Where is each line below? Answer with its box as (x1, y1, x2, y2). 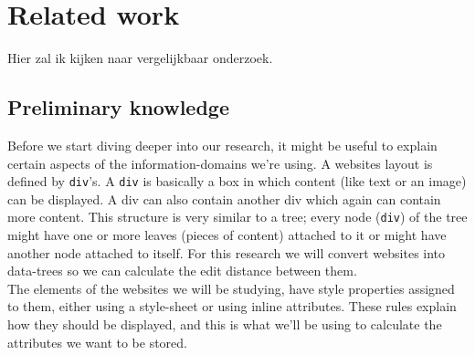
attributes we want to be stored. (7, 332, 187, 351)
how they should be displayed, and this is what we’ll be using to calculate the (7, 314, 442, 333)
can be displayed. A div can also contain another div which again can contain (7, 189, 441, 208)
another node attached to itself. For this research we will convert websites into (7, 243, 446, 262)
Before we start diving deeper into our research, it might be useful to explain (7, 135, 438, 154)
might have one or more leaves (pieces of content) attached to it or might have (7, 225, 447, 245)
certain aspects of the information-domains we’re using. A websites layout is (7, 153, 433, 172)
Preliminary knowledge (7, 93, 229, 121)
